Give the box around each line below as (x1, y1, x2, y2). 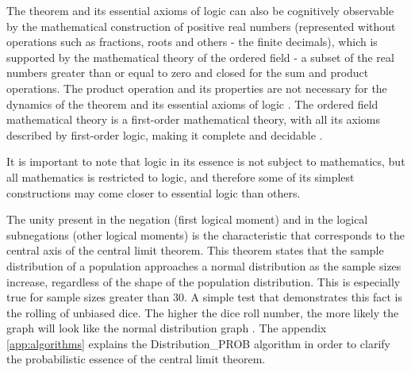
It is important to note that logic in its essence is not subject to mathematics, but (6, 153, 405, 170)
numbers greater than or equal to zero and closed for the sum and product (6, 64, 369, 81)
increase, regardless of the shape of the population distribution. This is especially (6, 273, 401, 290)
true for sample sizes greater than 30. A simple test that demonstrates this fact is (6, 289, 402, 305)
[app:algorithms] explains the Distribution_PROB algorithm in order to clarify (6, 335, 390, 351)
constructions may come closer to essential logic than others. (6, 184, 301, 201)
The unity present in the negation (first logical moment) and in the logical (6, 211, 368, 228)
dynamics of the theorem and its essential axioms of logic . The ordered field (6, 95, 378, 112)
